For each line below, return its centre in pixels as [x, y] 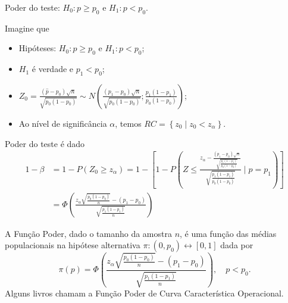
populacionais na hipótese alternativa [73, 245]
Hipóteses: [37, 48]
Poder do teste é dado [45, 143]
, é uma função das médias [228, 233]
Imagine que [27, 28]
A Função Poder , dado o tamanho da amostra [88, 233]
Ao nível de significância [63, 123]
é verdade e [53, 69]
